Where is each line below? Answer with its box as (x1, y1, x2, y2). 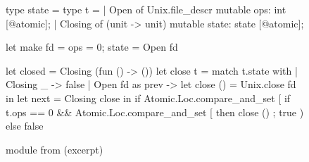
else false (6, 118, 44, 133)
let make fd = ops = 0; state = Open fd (6, 39, 178, 54)
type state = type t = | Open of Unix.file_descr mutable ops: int (6, 2, 286, 16)
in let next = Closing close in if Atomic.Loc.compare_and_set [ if (6, 90, 291, 105)
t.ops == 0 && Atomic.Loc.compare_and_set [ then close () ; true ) (6, 104, 304, 119)
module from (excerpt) (6, 142, 103, 156)
